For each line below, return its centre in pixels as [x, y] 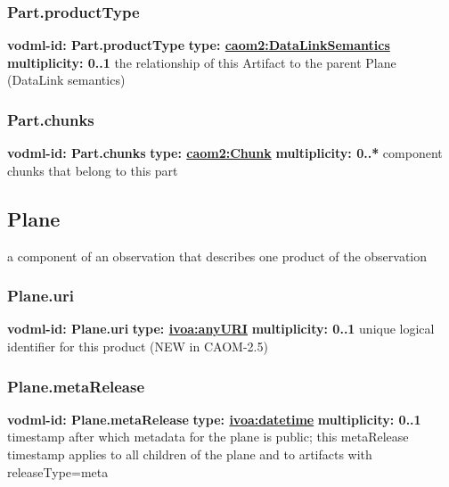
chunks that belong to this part [93, 170]
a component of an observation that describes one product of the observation [217, 256]
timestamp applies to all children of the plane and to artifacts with [190, 454]
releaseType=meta [58, 471]
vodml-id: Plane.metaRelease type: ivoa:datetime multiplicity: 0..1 [214, 419]
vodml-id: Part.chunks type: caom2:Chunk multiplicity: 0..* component [225, 153]
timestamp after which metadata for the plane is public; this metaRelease [208, 437]
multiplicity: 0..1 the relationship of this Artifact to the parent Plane [202, 62]
